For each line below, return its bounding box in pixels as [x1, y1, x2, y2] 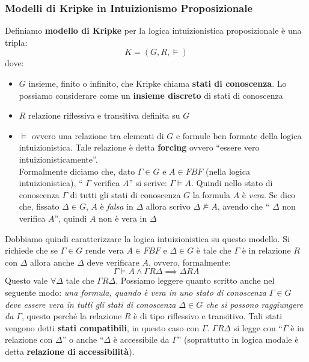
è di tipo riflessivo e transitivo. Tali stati [133, 310, 283, 322]
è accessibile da [113, 333, 170, 346]
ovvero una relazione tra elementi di [31, 129, 164, 142]
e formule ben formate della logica [176, 129, 302, 142]
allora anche [30, 255, 75, 268]
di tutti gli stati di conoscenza [70, 188, 181, 201]
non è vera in [99, 211, 147, 224]
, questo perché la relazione [21, 310, 122, 322]
